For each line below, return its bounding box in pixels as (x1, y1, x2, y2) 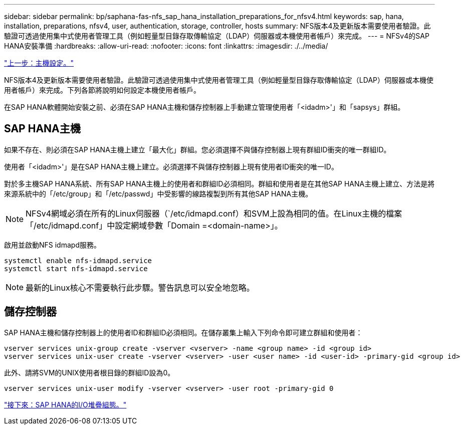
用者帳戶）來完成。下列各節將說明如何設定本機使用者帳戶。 (4, 86, 200, 94)
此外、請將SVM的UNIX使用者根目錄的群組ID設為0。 (4, 368, 175, 377)
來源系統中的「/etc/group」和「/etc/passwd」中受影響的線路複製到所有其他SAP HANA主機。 (4, 189, 313, 198)
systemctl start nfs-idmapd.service (4, 264, 148, 273)
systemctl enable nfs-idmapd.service (4, 256, 152, 265)
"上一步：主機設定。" (4, 59, 74, 67)
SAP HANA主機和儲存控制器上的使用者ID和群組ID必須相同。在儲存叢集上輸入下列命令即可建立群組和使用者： (4, 328, 363, 337)
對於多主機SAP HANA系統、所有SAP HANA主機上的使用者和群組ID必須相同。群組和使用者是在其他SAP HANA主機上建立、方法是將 (4, 179, 435, 188)
